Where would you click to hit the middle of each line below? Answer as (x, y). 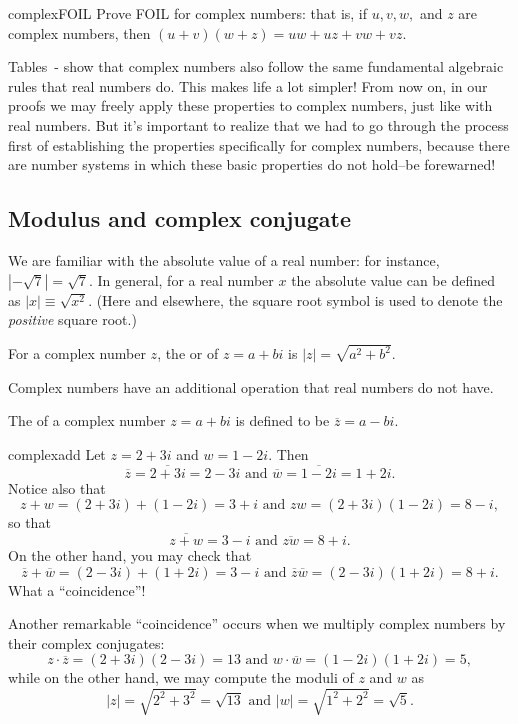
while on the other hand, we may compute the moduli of (181, 677)
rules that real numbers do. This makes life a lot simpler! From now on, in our (248, 85)
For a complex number (77, 353)
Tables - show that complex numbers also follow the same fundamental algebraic (256, 66)
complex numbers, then (79, 32)
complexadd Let (57, 453)
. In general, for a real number (181, 279)
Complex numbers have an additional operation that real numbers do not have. (251, 386)
